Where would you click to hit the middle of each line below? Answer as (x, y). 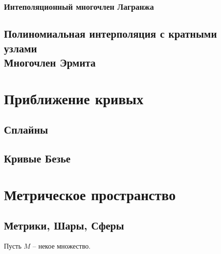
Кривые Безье (37, 158)
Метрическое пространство (90, 194)
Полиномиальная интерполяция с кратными (110, 34)
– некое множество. (62, 245)
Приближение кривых (74, 98)
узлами (21, 48)
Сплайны (26, 129)
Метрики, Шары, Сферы (64, 225)
